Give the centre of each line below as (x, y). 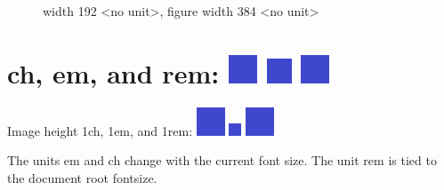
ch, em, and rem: (113, 72)
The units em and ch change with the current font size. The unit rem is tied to (222, 160)
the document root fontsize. (82, 177)
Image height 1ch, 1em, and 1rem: (100, 130)
